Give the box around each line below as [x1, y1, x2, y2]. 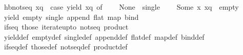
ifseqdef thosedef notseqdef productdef [4, 41, 128, 52]
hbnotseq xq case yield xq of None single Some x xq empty [4, 2, 239, 12]
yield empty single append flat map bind [4, 11, 139, 22]
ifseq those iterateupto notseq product [4, 21, 129, 32]
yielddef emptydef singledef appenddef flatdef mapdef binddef [4, 31, 205, 42]
